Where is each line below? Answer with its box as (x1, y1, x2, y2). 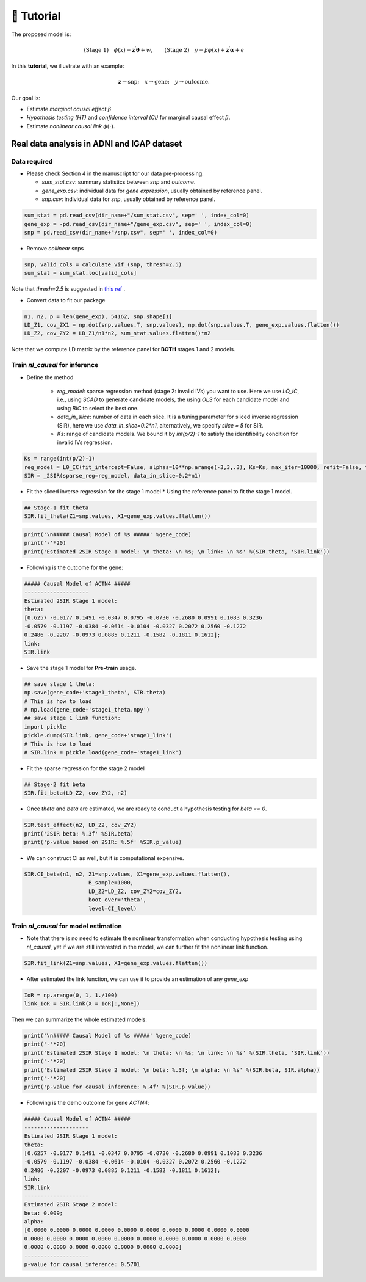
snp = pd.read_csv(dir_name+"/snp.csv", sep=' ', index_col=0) (24, 229, 218, 236)
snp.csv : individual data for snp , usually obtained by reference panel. (41, 195, 216, 203)
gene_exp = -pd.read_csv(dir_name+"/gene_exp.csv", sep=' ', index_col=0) (24, 220, 253, 227)
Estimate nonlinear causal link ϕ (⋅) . (26, 122, 115, 129)
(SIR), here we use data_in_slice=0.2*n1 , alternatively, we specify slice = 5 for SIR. (57, 421, 264, 429)
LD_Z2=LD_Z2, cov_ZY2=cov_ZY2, (88, 887, 182, 895)
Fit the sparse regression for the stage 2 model (26, 764, 145, 772)
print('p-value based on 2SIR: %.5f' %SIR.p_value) (24, 839, 182, 846)
